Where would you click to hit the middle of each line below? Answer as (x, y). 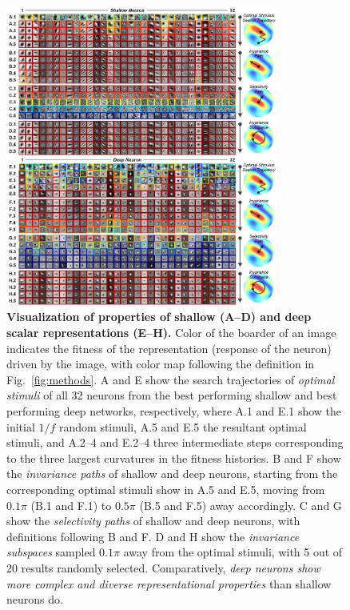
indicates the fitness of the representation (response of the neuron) (169, 348)
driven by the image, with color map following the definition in (161, 364)
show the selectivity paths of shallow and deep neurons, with (153, 521)
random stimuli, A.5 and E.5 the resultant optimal (183, 426)
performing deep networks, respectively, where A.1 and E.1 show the (174, 411)
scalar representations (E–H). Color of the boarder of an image (171, 333)
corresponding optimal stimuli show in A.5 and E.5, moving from (166, 489)
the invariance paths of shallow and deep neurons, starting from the (172, 474)
